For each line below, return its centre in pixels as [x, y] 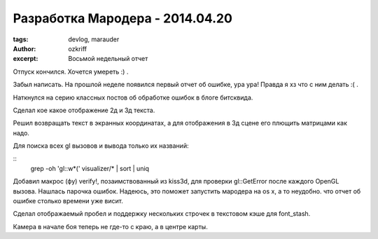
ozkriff [78, 48]
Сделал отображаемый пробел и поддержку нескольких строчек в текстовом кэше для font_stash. [162, 214]
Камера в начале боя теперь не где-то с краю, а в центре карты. [110, 226]
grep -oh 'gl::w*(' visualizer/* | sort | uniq [90, 168]
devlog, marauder [94, 39]
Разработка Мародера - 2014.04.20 [122, 18]
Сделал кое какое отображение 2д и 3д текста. [84, 110]
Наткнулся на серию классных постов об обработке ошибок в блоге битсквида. [133, 97]
